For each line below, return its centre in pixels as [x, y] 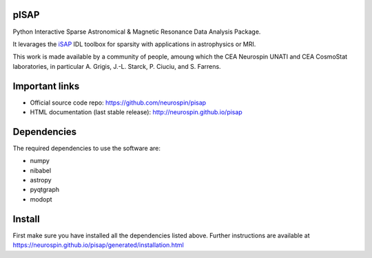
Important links [46, 86]
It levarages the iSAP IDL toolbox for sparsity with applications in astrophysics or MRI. [134, 44]
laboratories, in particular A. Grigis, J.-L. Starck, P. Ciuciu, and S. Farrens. [117, 66]
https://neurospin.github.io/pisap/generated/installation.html [98, 245]
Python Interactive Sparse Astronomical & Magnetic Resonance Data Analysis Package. [137, 32]
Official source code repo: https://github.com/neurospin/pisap [118, 103]
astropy [41, 180]
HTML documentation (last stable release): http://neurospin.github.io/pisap [136, 112]
